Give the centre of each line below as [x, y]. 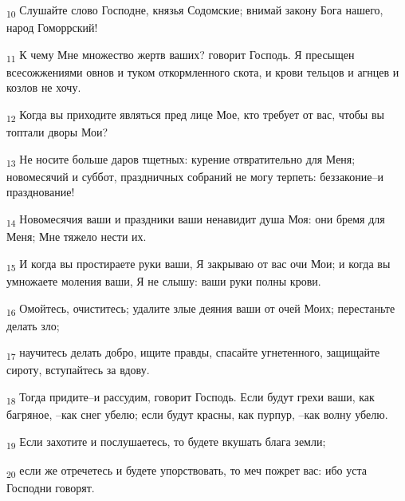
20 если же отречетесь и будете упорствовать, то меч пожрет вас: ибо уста [187, 471]
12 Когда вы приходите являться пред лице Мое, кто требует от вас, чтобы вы [195, 115]
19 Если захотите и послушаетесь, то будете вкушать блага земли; [166, 442]
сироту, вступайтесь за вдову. [78, 370]
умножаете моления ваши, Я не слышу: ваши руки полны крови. [164, 280]
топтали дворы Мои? [57, 132]
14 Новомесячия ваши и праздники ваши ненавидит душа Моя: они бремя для [196, 220]
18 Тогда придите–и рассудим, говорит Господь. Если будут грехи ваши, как [191, 397]
